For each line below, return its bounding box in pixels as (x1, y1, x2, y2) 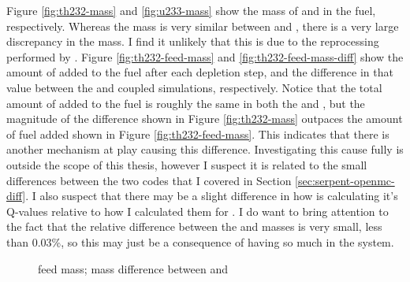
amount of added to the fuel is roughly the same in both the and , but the (6, 95, 365, 111)
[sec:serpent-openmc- (295, 172, 395, 188)
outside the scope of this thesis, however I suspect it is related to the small (6, 156, 367, 173)
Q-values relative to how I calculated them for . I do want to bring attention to (6, 202, 389, 219)
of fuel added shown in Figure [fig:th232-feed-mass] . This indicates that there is (6, 125, 389, 142)
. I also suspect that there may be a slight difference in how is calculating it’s (25, 187, 398, 204)
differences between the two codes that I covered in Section (6, 172, 292, 188)
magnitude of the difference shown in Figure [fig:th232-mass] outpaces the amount (6, 110, 403, 127)
